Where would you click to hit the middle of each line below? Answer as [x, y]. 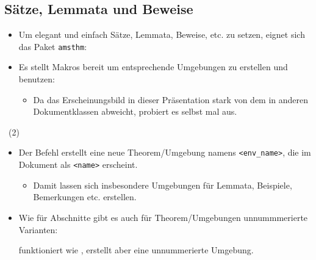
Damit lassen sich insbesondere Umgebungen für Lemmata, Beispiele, [163, 185]
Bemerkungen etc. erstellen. [85, 197]
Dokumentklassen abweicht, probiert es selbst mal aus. [135, 111]
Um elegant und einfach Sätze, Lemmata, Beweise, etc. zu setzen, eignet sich [162, 34]
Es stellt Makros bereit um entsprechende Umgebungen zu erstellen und [153, 67]
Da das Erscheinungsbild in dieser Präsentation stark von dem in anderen [171, 99]
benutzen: [37, 79]
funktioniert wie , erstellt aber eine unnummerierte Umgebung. [136, 250]
